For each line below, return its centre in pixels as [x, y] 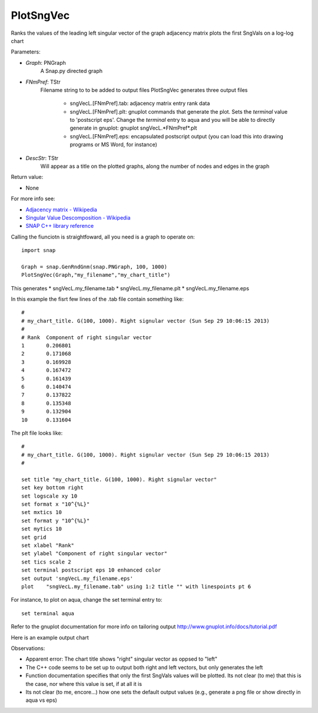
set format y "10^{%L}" [56, 520]
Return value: [27, 177]
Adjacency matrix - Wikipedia [61, 210]
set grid [34, 537]
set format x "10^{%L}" [56, 504]
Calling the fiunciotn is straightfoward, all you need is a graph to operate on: [103, 237]
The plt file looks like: [37, 433]
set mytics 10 [42, 529]
